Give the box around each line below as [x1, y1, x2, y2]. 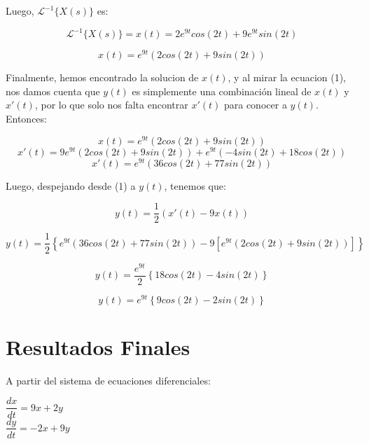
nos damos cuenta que [6, 83, 100, 98]
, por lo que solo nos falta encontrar [34, 97, 188, 112]
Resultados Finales [6, 332, 190, 361]
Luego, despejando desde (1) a [6, 178, 136, 193]
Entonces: [6, 111, 47, 125]
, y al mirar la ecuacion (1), [228, 70, 347, 85]
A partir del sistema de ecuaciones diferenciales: [6, 373, 211, 387]
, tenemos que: [164, 178, 226, 193]
